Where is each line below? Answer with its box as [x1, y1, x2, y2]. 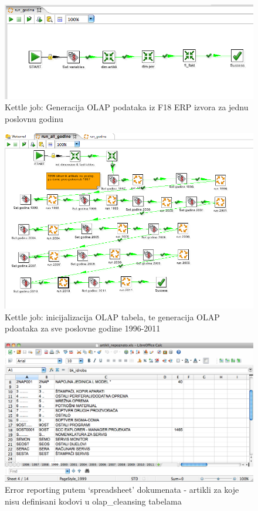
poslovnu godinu [5, 113, 63, 125]
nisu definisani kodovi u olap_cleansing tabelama [5, 495, 182, 507]
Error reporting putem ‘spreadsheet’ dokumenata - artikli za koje [5, 483, 239, 496]
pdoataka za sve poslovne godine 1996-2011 [5, 322, 161, 334]
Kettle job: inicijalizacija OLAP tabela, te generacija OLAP [5, 310, 220, 323]
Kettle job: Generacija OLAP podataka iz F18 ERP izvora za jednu [5, 101, 249, 113]
